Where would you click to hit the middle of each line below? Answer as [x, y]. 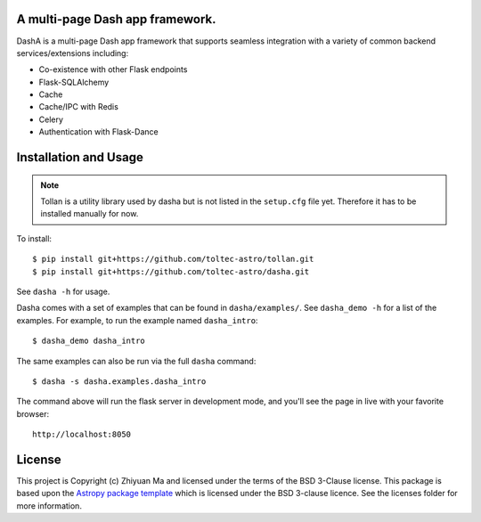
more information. [49, 506]
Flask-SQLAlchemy [74, 82]
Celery [51, 119]
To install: [34, 238]
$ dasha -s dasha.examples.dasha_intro [119, 381]
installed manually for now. [90, 214]
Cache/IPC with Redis [79, 107]
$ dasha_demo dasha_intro [89, 341]
